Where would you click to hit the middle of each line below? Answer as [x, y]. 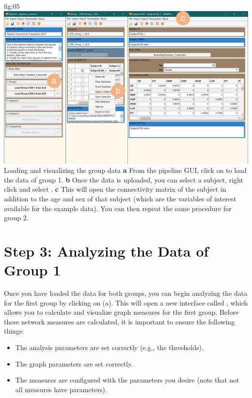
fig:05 [12, 6]
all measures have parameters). [61, 389]
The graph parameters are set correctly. [74, 363]
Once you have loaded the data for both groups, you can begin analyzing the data [126, 293]
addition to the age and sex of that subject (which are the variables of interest [120, 198]
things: [14, 331]
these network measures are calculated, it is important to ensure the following [119, 321]
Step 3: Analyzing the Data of [106, 251]
